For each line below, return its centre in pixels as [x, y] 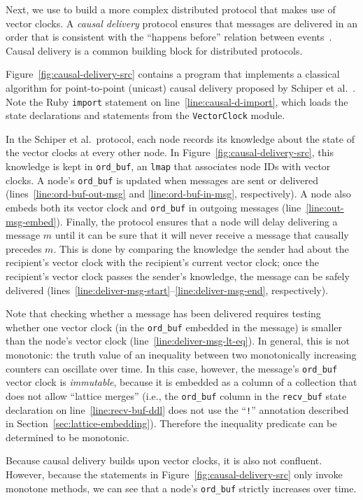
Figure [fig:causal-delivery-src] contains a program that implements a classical [173, 74]
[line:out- [325, 207]
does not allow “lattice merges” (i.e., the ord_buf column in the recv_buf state [176, 395]
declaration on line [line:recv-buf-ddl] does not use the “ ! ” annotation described [177, 409]
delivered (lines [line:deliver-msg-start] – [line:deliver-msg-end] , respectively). [167, 290]
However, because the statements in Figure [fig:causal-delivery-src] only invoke [174, 474]
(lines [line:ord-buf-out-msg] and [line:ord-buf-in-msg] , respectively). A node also [178, 194]
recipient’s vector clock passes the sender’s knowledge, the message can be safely [178, 276]
